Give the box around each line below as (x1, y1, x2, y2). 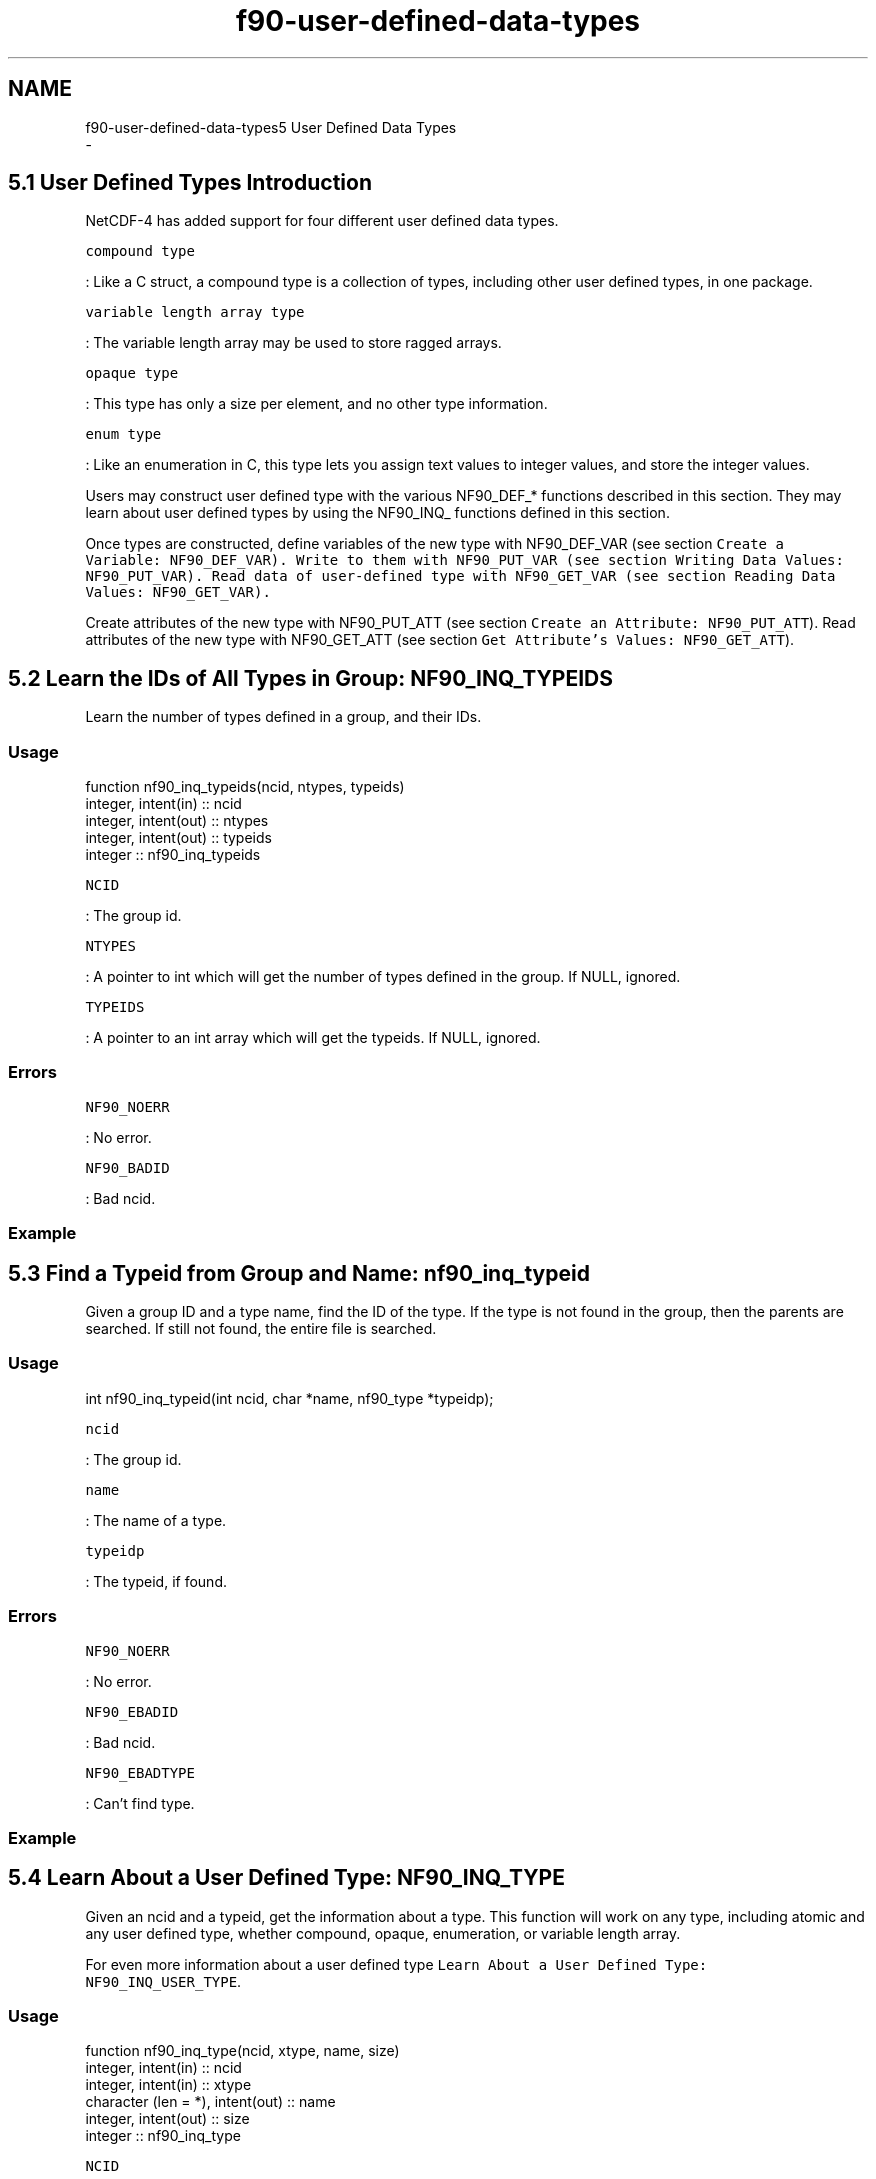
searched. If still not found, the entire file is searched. (85, 1320, 437, 1337)
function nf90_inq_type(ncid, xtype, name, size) (85, 2042, 400, 2060)
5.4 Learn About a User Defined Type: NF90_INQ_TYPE (8, 1865, 565, 1891)
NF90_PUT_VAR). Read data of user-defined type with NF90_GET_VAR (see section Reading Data (85, 568, 836, 585)
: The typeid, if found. (85, 1572, 227, 1590)
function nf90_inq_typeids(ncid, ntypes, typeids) (85, 778, 405, 796)
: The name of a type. (85, 1511, 227, 1529)
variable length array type (85, 304, 305, 321)
